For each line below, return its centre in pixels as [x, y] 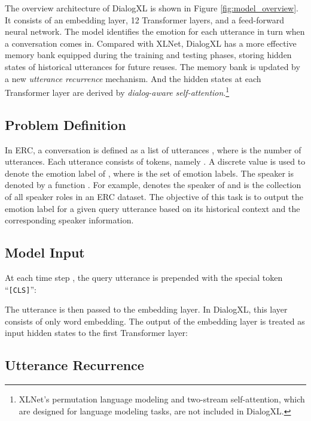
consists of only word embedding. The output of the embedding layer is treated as [155, 321]
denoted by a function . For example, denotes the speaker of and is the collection [153, 185]
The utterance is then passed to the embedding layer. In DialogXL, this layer [146, 309]
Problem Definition [65, 124]
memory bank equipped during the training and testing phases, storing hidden [148, 55]
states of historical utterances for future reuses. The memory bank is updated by [153, 66]
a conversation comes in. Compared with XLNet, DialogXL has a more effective [151, 43]
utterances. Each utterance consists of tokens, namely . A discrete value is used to [155, 161]
